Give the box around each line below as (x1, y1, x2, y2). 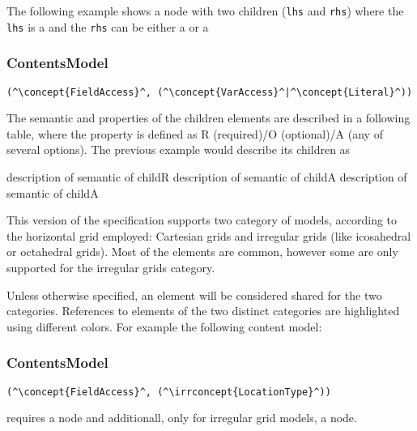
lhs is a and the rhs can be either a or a (6, 18, 209, 35)
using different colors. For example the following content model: (6, 318, 322, 335)
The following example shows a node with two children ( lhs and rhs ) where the (6, 2, 404, 19)
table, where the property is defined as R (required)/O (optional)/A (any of (6, 125, 383, 142)
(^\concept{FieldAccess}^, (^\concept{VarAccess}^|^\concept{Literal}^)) (6, 86, 413, 98)
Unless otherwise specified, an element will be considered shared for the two (6, 286, 382, 303)
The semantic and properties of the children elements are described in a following (6, 109, 411, 126)
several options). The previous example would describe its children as (6, 141, 351, 158)
